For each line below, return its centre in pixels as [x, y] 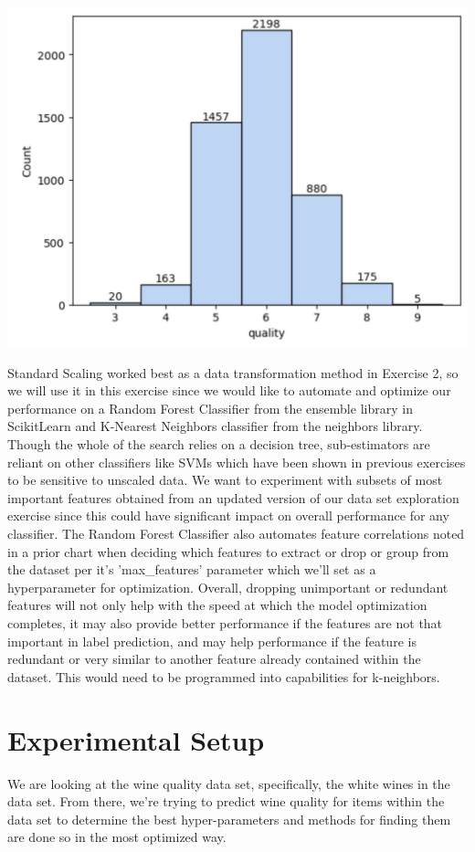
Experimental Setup [136, 739]
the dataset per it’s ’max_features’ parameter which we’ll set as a [192, 569]
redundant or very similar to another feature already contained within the [214, 659]
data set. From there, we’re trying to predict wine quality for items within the [226, 801]
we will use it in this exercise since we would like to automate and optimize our [229, 390]
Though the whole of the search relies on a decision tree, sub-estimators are [219, 444]
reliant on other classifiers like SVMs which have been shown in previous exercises [237, 462]
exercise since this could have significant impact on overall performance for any [228, 515]
